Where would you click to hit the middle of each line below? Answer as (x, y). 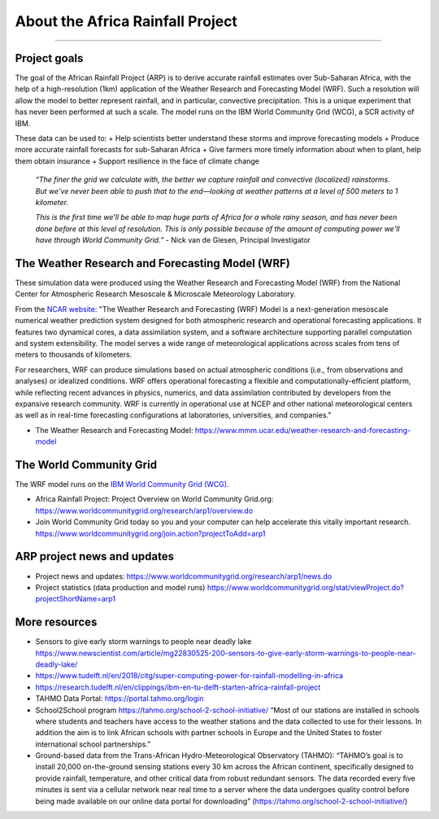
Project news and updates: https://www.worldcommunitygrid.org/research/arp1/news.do (184, 576)
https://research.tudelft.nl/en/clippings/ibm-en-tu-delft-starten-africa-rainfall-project (178, 687)
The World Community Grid (86, 464)
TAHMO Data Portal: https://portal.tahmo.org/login (120, 699)
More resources (56, 622)
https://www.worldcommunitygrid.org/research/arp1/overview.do (144, 510)
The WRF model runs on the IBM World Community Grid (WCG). (122, 484)
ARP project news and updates (95, 556)
